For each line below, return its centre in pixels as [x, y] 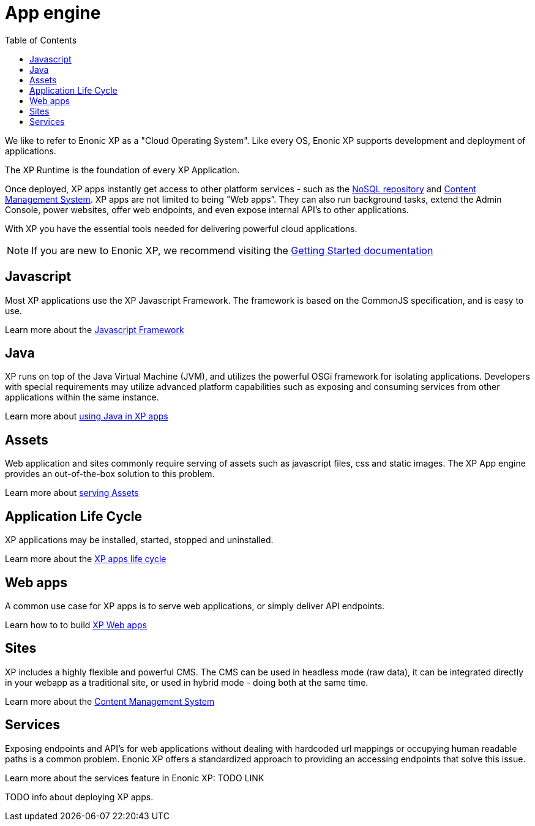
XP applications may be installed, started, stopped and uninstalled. [139, 540]
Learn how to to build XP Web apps [76, 625]
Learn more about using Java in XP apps [87, 416]
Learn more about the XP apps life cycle [86, 559]
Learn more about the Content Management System [110, 701]
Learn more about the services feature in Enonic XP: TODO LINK [135, 778]
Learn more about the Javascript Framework [95, 329]
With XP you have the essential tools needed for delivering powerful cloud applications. [181, 228]
